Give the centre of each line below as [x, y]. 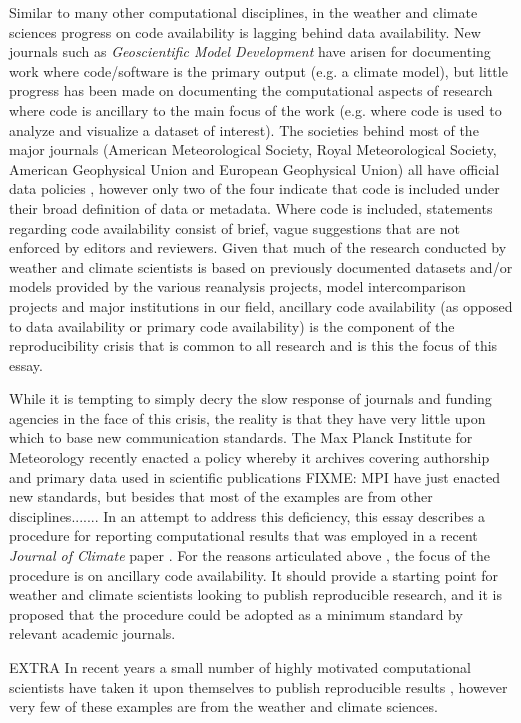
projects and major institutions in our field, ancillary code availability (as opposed [261, 305]
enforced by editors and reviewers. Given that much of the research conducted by [258, 247]
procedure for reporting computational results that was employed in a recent [243, 535]
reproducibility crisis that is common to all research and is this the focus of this [253, 345]
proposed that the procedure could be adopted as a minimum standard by [236, 613]
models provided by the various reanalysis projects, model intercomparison [237, 286]
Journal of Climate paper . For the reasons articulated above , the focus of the [250, 555]
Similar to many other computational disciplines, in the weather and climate [243, 12]
